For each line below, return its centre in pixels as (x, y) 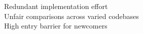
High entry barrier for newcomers (56, 26)
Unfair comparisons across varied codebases (71, 16)
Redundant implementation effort (56, 6)
